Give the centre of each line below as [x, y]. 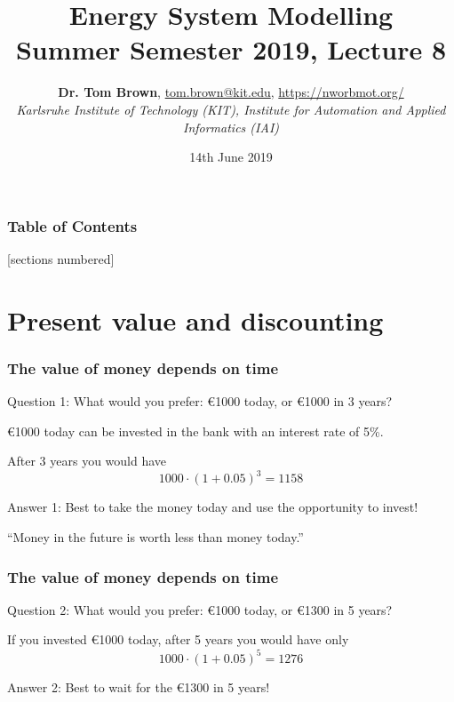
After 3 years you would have [87, 461]
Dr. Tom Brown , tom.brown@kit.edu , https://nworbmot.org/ [231, 92]
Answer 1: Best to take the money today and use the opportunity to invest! [213, 507]
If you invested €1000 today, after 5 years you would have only [178, 639]
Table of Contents [72, 225]
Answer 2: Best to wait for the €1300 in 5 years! [139, 686]
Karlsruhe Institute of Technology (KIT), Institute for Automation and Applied [231, 109]
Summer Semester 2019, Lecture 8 [231, 49]
